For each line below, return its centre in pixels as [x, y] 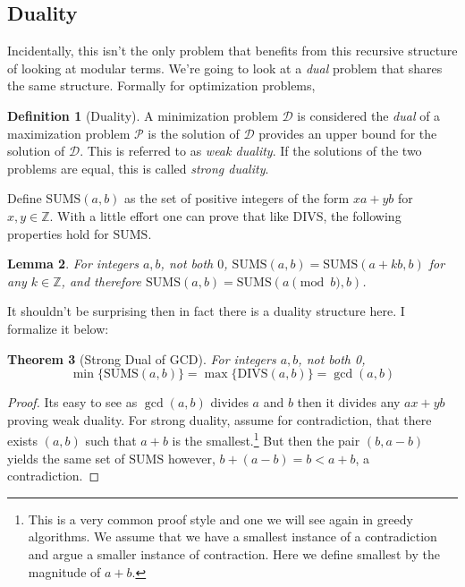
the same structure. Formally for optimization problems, [161, 85]
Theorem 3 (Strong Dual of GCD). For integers [142, 358]
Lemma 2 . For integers [73, 264]
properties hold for [58, 233]
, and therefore [101, 281]
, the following [362, 215]
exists [22, 440]
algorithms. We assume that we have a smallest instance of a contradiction [232, 536]
